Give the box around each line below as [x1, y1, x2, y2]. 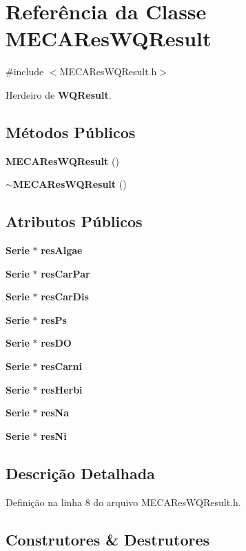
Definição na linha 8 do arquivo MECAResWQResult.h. [6, 494, 241, 509]
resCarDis [41, 289, 89, 304]
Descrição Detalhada [6, 462, 155, 483]
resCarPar [41, 266, 90, 280]
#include [6, 64, 44, 79]
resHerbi [41, 382, 83, 396]
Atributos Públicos [6, 211, 143, 232]
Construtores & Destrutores [6, 528, 210, 550]
